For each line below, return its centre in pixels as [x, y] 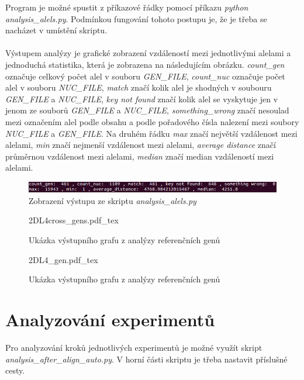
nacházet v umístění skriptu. [56, 30]
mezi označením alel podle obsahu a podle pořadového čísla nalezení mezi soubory [152, 121]
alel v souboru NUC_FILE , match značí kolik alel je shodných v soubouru [139, 87]
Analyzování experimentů [110, 319]
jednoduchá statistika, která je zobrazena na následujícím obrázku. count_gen [145, 64]
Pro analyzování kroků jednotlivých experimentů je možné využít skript [134, 347]
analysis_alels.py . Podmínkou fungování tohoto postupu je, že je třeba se [136, 18]
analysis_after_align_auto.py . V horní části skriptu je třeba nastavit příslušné [146, 359]
